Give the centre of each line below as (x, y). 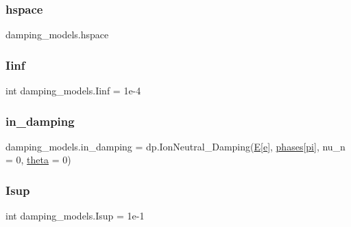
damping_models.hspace (57, 35)
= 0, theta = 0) (38, 160)
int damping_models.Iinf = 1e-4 (73, 91)
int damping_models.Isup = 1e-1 (75, 216)
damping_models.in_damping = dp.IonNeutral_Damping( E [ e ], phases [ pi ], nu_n (175, 146)
